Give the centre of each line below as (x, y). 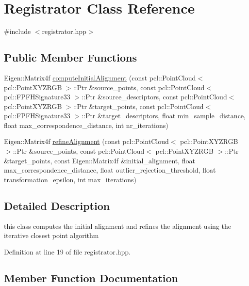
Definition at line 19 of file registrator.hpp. (67, 251)
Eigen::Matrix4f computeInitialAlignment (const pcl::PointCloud (100, 77)
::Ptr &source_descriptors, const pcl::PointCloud (154, 97)
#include (17, 31)
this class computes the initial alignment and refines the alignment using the (117, 226)
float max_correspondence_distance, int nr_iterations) (86, 125)
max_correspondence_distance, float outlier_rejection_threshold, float (110, 170)
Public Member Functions (70, 57)
